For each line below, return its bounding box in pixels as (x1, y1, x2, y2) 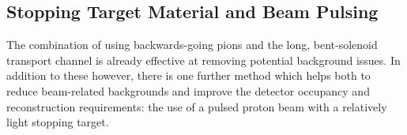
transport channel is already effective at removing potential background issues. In (6, 51, 401, 68)
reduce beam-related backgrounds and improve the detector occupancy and (6, 82, 370, 99)
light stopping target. (6, 114, 109, 130)
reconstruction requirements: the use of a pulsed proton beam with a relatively (6, 98, 387, 114)
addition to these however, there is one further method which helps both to (6, 67, 371, 84)
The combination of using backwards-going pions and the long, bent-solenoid (6, 36, 378, 53)
